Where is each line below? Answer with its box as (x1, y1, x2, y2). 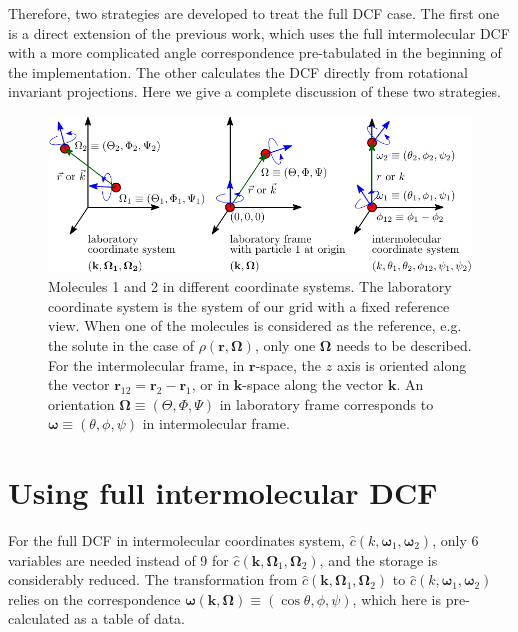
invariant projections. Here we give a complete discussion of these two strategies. (8, 81, 501, 102)
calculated (8, 608, 70, 629)
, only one (254, 334, 316, 355)
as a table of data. (74, 608, 186, 629)
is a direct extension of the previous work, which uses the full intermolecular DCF (8, 22, 510, 43)
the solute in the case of (48, 334, 194, 355)
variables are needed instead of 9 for (8, 549, 229, 570)
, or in (191, 374, 230, 395)
